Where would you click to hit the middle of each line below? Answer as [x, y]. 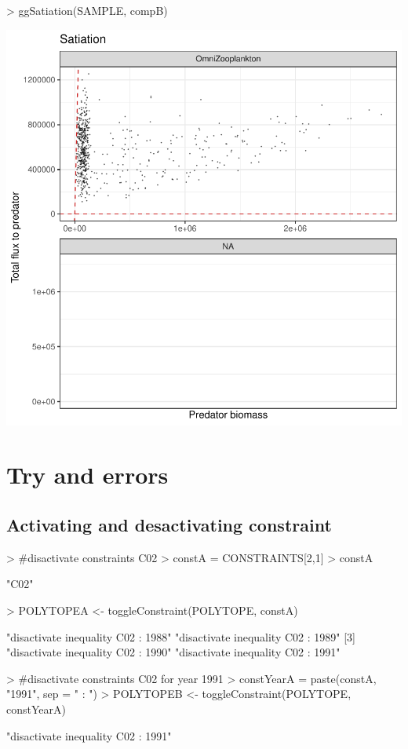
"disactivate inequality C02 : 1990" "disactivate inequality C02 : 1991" [173, 652]
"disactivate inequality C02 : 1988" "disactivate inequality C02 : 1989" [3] [181, 636]
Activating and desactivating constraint [169, 524]
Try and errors [87, 475]
